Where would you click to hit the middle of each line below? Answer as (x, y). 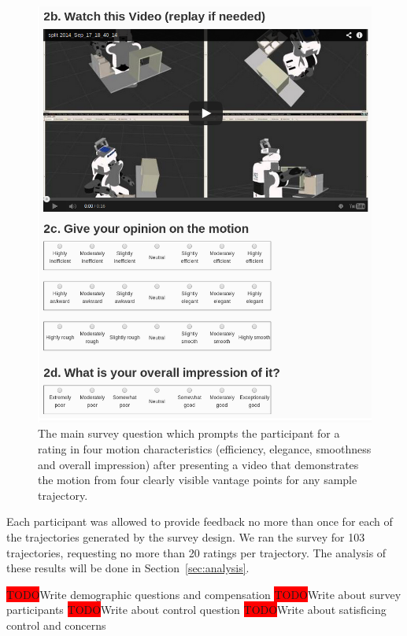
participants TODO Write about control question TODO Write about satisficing (196, 610)
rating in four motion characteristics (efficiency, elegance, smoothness (205, 449)
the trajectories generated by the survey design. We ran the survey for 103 (186, 536)
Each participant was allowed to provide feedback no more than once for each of (200, 521)
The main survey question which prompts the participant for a (189, 433)
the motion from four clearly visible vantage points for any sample (198, 480)
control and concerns (56, 625)
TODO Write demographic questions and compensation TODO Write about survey (204, 594)
